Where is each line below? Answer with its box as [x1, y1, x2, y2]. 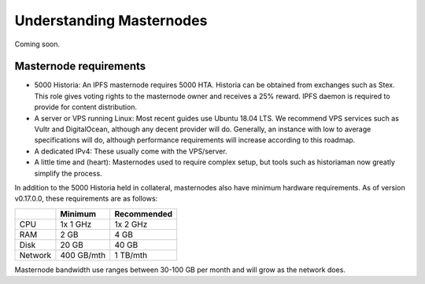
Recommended [114, 208, 173, 219]
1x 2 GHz [114, 219, 148, 230]
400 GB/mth [60, 249, 106, 260]
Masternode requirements [14, 60, 146, 73]
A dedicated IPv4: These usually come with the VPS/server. [34, 146, 227, 156]
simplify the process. [34, 168, 102, 178]
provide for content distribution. [34, 102, 138, 112]
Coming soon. [14, 39, 61, 49]
